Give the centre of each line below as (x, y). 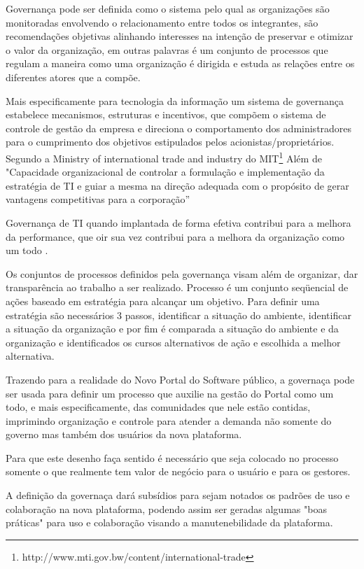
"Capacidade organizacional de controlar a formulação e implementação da (165, 172)
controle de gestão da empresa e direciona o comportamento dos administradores (179, 128)
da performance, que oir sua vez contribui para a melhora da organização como (175, 236)
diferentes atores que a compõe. (73, 77)
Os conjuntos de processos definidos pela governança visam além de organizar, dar (182, 273)
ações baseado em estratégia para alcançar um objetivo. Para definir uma (163, 301)
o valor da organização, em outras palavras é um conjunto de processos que (167, 49)
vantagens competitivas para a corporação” (98, 199)
